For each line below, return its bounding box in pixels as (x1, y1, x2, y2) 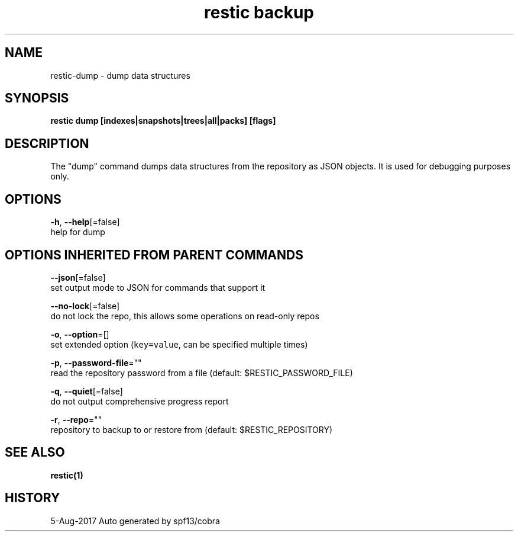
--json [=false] (50, 272, 106, 283)
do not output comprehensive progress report (50, 396, 229, 406)
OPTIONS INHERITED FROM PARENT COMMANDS (5, 247, 303, 262)
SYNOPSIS (5, 91, 69, 106)
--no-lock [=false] (50, 300, 120, 311)
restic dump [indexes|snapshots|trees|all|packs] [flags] (50, 115, 276, 126)
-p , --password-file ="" (50, 357, 142, 368)
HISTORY (5, 490, 60, 506)
